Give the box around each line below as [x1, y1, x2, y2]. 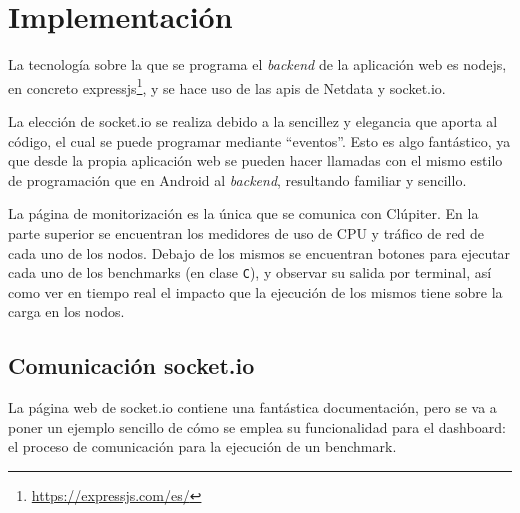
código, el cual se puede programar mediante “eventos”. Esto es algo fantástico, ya [8, 130, 511, 151]
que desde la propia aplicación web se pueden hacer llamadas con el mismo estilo [8, 150, 503, 171]
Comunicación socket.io [8, 350, 255, 381]
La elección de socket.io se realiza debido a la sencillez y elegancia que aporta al [8, 110, 498, 131]
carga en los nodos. [8, 301, 125, 322]
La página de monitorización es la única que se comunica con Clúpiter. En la [8, 203, 479, 224]
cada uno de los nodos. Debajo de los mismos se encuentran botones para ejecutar [8, 242, 511, 263]
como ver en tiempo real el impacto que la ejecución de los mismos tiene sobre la [8, 281, 503, 302]
